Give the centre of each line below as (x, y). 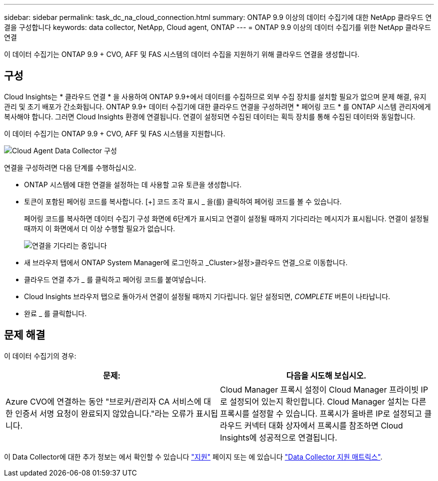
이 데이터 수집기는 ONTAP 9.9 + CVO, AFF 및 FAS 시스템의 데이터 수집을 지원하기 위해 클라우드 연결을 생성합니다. (182, 54)
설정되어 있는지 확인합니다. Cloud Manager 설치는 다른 (328, 401)
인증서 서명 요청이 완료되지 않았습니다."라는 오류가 (104, 413)
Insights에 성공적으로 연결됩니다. (279, 437)
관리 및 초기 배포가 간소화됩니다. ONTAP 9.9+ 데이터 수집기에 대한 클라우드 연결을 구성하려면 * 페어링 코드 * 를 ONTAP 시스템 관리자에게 (217, 106)
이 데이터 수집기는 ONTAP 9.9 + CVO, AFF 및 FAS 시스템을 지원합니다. (115, 133)
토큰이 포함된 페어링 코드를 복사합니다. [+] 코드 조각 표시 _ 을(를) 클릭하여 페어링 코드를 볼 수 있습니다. (183, 201)
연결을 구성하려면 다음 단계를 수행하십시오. (70, 167)
